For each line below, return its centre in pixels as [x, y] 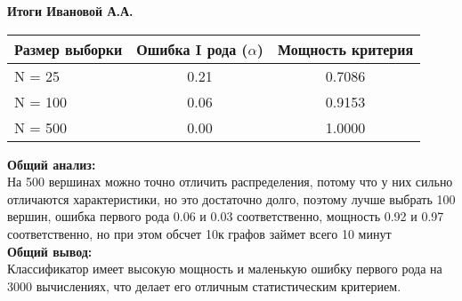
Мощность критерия [345, 49]
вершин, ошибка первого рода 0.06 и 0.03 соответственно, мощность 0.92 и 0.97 [226, 216]
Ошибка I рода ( [192, 49]
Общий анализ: [52, 164]
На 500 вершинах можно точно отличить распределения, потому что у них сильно [230, 182]
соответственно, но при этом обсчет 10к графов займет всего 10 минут [199, 233]
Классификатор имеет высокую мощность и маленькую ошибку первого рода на [225, 269]
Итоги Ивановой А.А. [70, 11]
